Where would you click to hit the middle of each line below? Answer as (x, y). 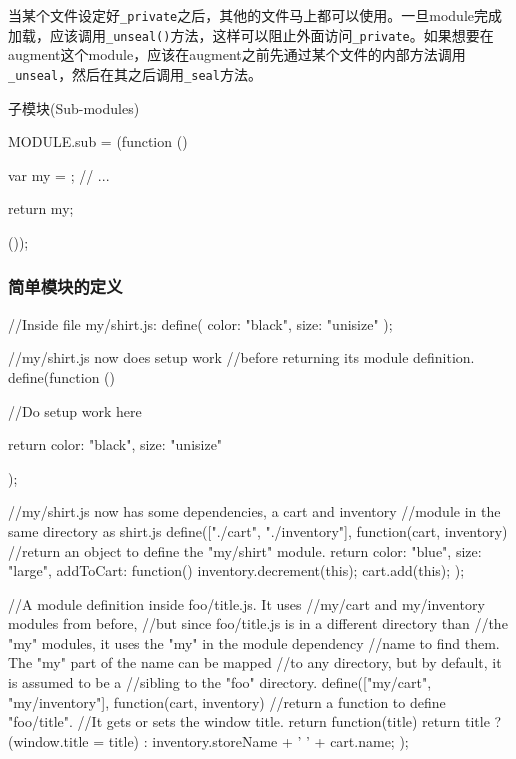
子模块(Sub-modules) (74, 107)
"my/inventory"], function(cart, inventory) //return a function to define (227, 701)
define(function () (61, 376)
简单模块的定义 (65, 286)
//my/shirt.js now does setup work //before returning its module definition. (241, 357)
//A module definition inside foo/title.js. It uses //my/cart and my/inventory (246, 603)
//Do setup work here (75, 410)
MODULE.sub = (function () (98, 141)
